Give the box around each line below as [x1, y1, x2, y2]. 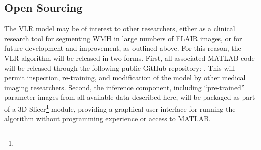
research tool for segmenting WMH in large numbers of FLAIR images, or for [4, 33, 242, 43]
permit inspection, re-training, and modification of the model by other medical [4, 72, 246, 83]
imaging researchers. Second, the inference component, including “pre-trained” [4, 82, 245, 92]
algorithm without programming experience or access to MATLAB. [4, 113, 211, 124]
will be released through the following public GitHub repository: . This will [4, 62, 235, 73]
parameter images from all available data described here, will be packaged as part [4, 92, 255, 102]
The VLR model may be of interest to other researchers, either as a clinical [4, 23, 235, 34]
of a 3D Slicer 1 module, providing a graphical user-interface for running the [4, 102, 236, 114]
